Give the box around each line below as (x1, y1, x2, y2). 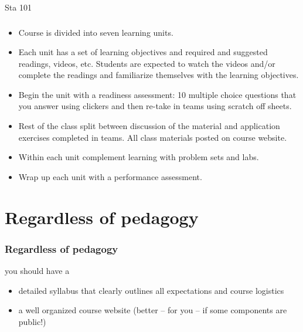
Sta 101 (5, 1, 32, 13)
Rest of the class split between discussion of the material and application (18, 120, 280, 132)
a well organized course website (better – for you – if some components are (18, 304, 287, 316)
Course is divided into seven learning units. (18, 26, 173, 38)
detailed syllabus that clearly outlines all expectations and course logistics (18, 284, 284, 296)
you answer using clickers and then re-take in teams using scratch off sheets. (18, 100, 292, 112)
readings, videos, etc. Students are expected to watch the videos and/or (18, 57, 275, 69)
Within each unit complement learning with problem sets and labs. (18, 151, 259, 163)
